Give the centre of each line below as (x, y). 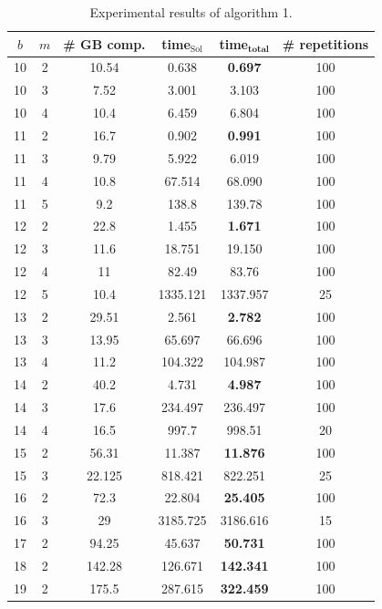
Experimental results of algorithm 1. (191, 12)
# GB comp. (104, 43)
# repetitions (325, 43)
